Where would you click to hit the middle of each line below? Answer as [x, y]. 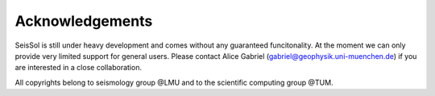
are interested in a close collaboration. [79, 68]
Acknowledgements [84, 21]
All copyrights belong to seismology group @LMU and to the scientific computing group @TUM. [174, 82]
